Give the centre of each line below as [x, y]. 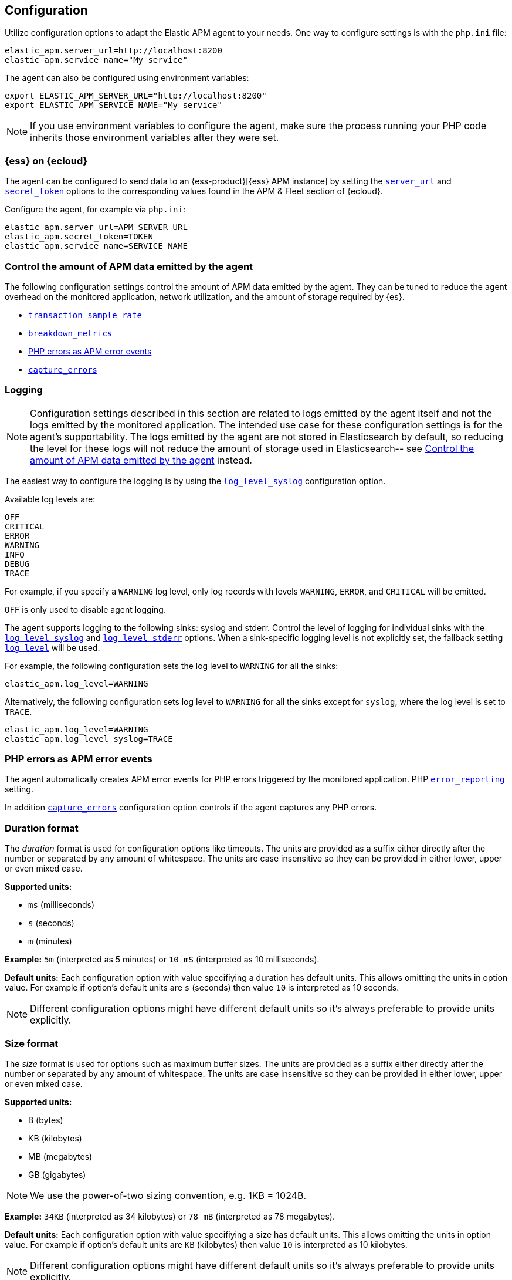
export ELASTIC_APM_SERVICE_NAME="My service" [113, 105]
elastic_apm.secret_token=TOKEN [79, 237]
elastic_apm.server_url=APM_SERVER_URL [96, 227]
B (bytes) [46, 1120]
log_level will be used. [52, 647]
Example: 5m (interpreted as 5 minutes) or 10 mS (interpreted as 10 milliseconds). [162, 960]
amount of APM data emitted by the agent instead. [141, 460]
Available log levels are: [50, 499]
